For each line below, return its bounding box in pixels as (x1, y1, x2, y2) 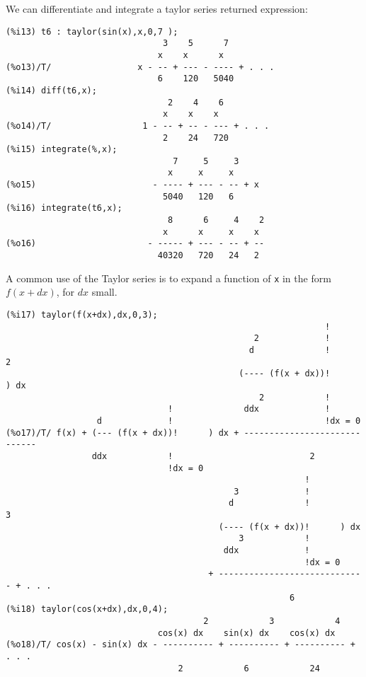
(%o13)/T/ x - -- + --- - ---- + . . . (6, 62, 275, 72)
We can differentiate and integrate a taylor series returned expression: (6, 1, 308, 16)
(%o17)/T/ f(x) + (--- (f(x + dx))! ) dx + (6, 427, 239, 438)
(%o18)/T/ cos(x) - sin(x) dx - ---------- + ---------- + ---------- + (6, 640, 355, 650)
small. (91, 284, 118, 299)
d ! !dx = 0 (96, 415, 361, 426)
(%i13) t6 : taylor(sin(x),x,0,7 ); (6, 26, 178, 37)
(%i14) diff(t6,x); (6, 85, 97, 96)
